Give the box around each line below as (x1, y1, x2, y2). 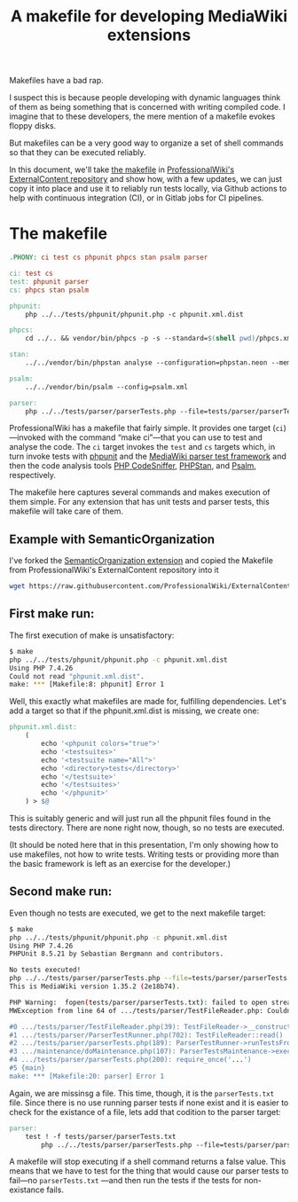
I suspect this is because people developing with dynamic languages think (9, 92, 281, 103)
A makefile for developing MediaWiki (10, 6, 288, 27)
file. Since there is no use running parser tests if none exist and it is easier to (9, 1097, 289, 1108)
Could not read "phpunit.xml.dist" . (9, 672, 145, 680)
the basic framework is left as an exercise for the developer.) (9, 859, 231, 868)
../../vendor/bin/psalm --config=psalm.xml (25, 382, 189, 391)
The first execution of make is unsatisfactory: (9, 630, 175, 640)
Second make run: (9, 884, 113, 900)
